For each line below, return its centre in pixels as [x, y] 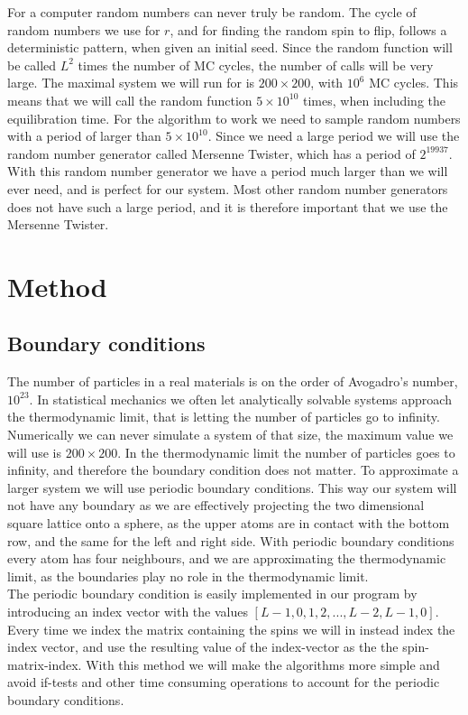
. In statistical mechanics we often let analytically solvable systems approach [240, 399]
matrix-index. [45, 664]
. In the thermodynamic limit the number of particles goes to [286, 452]
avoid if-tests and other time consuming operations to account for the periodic [224, 682]
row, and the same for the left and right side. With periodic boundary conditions [231, 540]
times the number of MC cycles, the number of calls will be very [256, 65]
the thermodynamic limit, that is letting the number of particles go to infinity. [224, 417]
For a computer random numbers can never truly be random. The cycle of [212, 12]
